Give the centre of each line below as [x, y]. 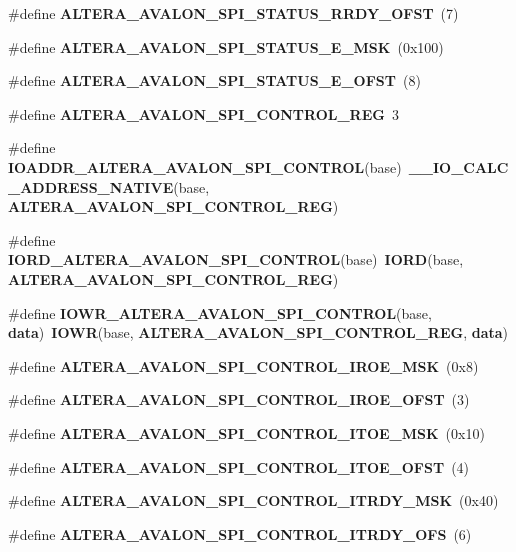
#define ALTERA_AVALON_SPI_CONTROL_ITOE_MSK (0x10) [246, 432]
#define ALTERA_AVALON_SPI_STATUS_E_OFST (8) [214, 80]
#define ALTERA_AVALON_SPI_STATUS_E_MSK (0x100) [226, 46]
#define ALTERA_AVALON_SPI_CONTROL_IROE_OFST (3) [239, 399]
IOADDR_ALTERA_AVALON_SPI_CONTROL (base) [205, 166]
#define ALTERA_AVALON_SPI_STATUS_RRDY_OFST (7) [233, 13]
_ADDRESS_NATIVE [91, 186]
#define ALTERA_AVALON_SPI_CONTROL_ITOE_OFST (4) [239, 466]
